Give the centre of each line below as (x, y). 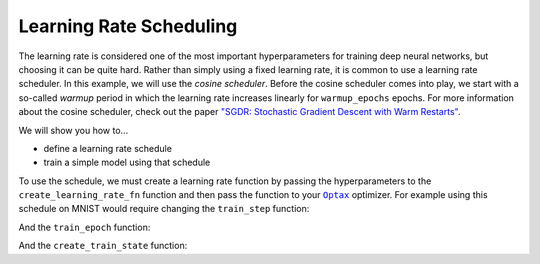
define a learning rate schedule (107, 148)
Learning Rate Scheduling (128, 26)
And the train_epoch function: (84, 227)
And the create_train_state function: (103, 246)
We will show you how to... (73, 130)
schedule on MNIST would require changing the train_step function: (164, 209)
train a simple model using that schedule (127, 162)
